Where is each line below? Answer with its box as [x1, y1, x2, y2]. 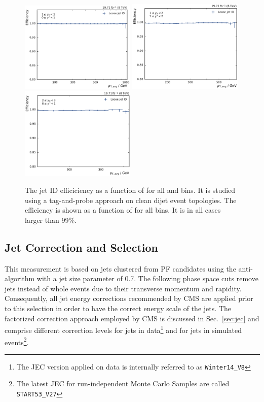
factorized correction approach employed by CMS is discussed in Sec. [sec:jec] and [5, 313, 259, 323]
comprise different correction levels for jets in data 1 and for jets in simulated [5, 323, 242, 335]
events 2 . [5, 335, 29, 347]
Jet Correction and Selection [5, 239, 159, 255]
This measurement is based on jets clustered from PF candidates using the [5, 263, 236, 274]
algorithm [5, 273, 35, 284]
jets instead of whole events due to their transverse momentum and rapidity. [5, 283, 242, 293]
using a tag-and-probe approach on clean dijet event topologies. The [25, 194, 237, 205]
